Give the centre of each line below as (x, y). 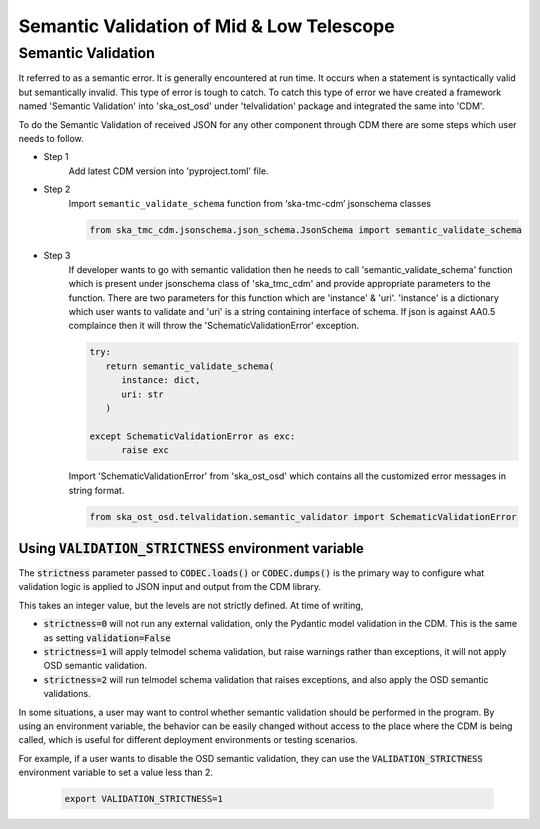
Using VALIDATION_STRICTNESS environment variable (191, 548)
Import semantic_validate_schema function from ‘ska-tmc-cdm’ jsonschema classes (250, 203)
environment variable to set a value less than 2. (116, 772)
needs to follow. (51, 138)
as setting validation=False (107, 637)
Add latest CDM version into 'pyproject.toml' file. (168, 171)
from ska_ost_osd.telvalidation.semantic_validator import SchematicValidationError (303, 516)
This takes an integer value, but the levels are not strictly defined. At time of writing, (191, 605)
